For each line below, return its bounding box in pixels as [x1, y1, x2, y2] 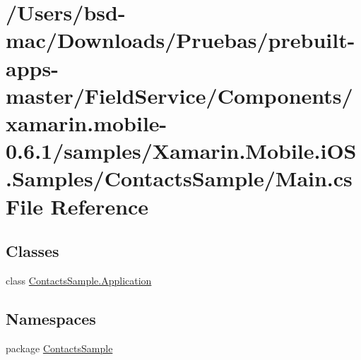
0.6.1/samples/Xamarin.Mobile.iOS [6, 136, 357, 165]
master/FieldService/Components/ [6, 80, 353, 109]
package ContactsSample [6, 340, 113, 355]
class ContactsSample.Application [6, 272, 152, 287]
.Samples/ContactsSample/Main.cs [6, 164, 353, 193]
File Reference [6, 191, 149, 220]
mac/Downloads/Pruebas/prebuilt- [6, 25, 355, 54]
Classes [6, 240, 59, 262]
